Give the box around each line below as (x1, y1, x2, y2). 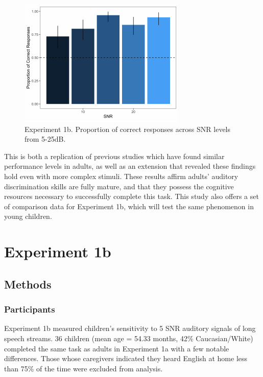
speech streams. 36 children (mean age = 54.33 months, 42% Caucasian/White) (4, 332, 253, 343)
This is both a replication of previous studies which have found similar (4, 150, 225, 161)
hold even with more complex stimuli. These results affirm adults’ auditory (4, 170, 238, 181)
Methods (4, 276, 52, 292)
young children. (4, 211, 52, 221)
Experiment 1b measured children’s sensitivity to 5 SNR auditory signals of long (4, 323, 256, 334)
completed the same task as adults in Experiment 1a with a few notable (4, 343, 229, 353)
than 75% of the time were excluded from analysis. (4, 363, 163, 373)
